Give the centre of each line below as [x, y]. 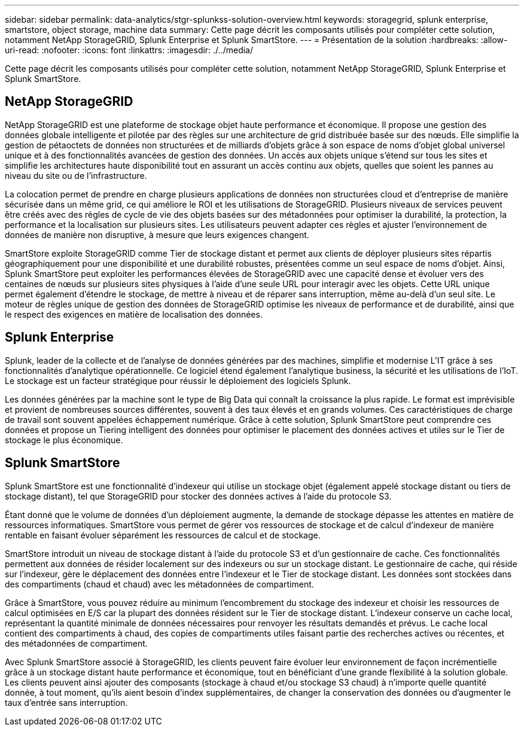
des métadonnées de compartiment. [76, 643]
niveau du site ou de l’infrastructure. [76, 175]
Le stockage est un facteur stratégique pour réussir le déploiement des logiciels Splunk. [178, 380]
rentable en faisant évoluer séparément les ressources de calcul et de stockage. [163, 535]
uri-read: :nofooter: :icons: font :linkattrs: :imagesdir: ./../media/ [129, 50]
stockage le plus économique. [64, 440]
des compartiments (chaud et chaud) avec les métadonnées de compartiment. [159, 584]
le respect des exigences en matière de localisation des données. [134, 314]
